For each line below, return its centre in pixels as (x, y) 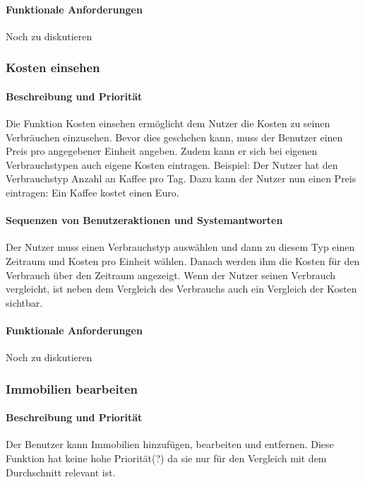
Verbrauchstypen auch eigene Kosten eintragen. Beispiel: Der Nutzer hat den (172, 164)
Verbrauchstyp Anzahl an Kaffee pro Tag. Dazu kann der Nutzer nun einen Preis (181, 178)
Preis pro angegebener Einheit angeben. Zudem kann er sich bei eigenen (162, 151)
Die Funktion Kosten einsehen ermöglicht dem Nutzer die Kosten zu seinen (168, 123)
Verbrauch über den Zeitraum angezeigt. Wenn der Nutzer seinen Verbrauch (171, 275)
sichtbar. (24, 302)
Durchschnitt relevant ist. (61, 472)
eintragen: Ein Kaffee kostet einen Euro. (92, 192)
